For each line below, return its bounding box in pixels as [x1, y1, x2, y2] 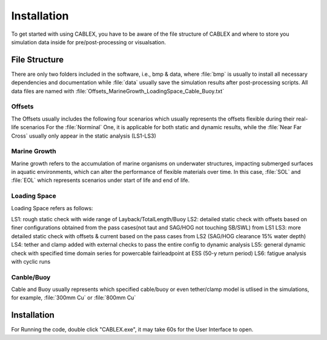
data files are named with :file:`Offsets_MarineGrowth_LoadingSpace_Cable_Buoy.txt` [11, 87, 224, 95]
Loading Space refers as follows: [11, 204, 93, 212]
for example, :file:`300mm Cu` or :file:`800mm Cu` [11, 294, 136, 301]
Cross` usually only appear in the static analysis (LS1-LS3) [11, 132, 157, 139]
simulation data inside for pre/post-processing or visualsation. [11, 38, 167, 45]
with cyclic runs [11, 258, 51, 265]
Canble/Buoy [11, 273, 51, 281]
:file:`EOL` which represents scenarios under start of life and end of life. [11, 176, 190, 184]
